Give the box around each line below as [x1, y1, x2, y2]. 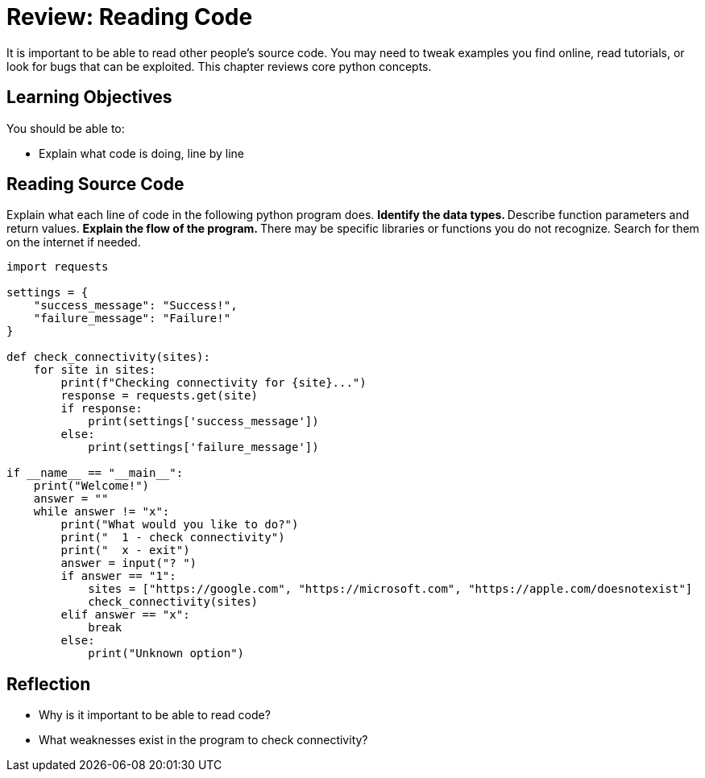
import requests [6, 260, 109, 274]
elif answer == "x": [60, 608, 190, 622]
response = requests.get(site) [60, 389, 258, 403]
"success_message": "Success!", [33, 299, 238, 312]
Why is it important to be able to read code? [39, 708, 271, 722]
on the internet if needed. [6, 235, 141, 250]
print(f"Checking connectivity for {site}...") [60, 376, 367, 390]
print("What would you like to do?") [60, 518, 299, 532]
